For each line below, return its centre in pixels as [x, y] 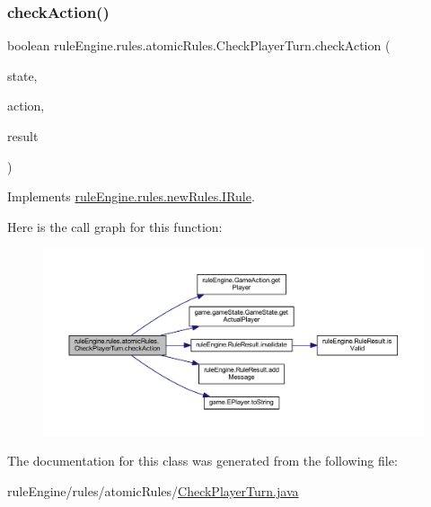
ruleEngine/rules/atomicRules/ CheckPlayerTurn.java [153, 490]
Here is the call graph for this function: [115, 226]
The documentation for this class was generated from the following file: [202, 461]
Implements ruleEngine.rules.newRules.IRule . [131, 196]
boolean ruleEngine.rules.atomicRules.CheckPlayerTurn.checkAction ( [199, 45]
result [23, 136]
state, [22, 75]
